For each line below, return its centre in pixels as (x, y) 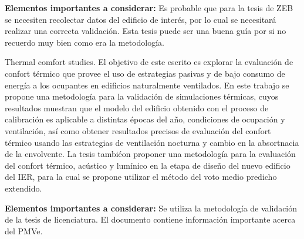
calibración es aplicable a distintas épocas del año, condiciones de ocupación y (145, 119)
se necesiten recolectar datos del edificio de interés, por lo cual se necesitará (141, 19)
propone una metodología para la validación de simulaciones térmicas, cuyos (142, 96)
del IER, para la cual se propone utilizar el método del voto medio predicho (141, 177)
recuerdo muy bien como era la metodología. (85, 42)
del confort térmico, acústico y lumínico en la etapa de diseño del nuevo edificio (148, 165)
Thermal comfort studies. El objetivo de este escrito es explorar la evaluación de (149, 62)
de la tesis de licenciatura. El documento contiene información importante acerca (150, 219)
